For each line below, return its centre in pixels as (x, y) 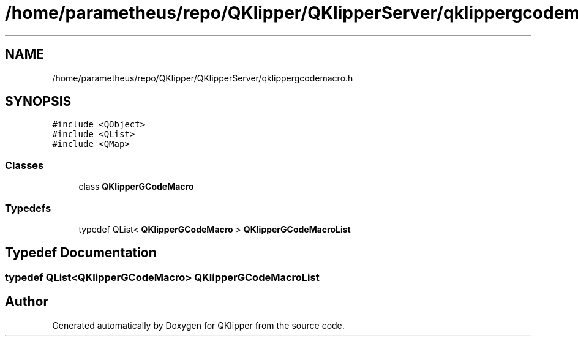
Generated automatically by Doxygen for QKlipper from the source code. (198, 325)
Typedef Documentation (81, 253)
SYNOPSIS (38, 102)
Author (27, 302)
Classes (24, 165)
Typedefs (28, 208)
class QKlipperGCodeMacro (136, 187)
